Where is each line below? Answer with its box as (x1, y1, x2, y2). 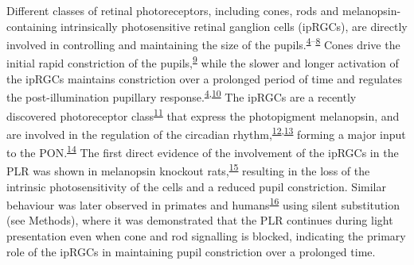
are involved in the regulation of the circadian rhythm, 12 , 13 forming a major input (6, 123, 406, 142)
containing (6, 17, 57, 34)
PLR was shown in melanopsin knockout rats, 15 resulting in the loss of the (6, 160, 370, 179)
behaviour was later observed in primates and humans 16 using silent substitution (6, 194, 400, 213)
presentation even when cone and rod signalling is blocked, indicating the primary (6, 227, 406, 244)
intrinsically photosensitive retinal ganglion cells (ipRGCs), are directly (61, 17, 408, 34)
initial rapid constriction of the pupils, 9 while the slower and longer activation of (6, 52, 399, 71)
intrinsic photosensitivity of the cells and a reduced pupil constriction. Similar (6, 178, 386, 194)
